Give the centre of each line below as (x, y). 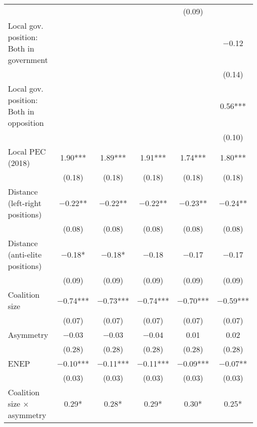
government (28, 60)
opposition (26, 123)
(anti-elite (25, 254)
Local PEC (27, 151)
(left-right (25, 203)
